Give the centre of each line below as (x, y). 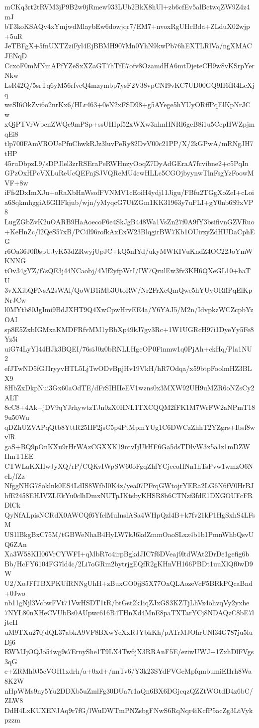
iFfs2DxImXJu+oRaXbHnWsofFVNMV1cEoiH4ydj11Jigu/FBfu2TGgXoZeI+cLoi (129, 192)
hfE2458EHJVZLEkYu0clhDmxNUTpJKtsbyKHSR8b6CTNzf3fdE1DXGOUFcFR (129, 495)
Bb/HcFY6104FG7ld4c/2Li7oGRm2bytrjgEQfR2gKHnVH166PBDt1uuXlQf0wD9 (129, 563)
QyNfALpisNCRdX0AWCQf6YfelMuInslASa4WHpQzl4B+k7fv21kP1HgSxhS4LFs (130, 514)
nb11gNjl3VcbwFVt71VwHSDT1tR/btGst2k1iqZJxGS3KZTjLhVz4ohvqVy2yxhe (127, 603)
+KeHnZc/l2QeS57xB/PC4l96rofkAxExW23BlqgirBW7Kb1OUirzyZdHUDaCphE (130, 231)
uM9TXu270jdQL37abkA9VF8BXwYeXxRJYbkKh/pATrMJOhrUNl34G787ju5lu (129, 632)
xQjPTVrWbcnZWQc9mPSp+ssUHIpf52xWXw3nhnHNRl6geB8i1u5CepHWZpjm (130, 124)
